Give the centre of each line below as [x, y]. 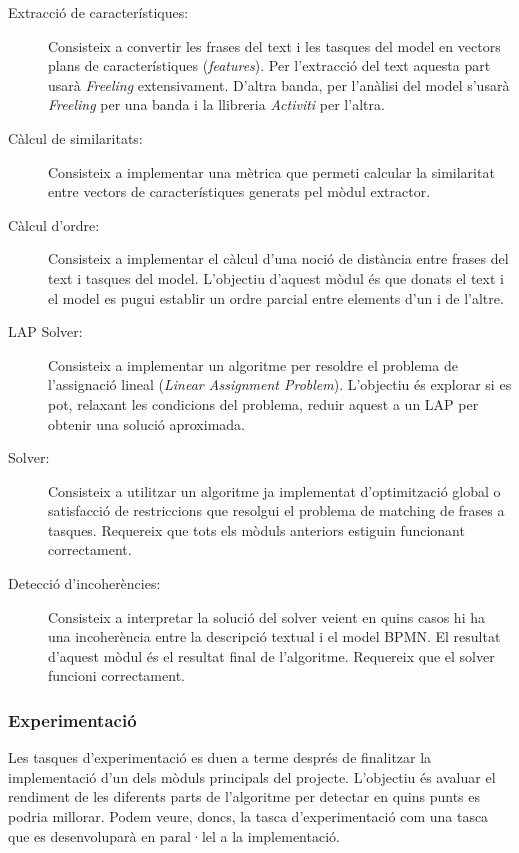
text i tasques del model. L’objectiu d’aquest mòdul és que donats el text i [276, 277]
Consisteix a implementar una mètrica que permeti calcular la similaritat [271, 171]
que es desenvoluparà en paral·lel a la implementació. [174, 835]
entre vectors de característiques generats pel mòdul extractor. [239, 191]
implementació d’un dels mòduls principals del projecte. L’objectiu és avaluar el [252, 776]
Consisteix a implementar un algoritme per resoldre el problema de [253, 364]
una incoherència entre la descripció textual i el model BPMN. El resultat [274, 636]
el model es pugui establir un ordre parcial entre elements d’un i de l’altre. [276, 297]
